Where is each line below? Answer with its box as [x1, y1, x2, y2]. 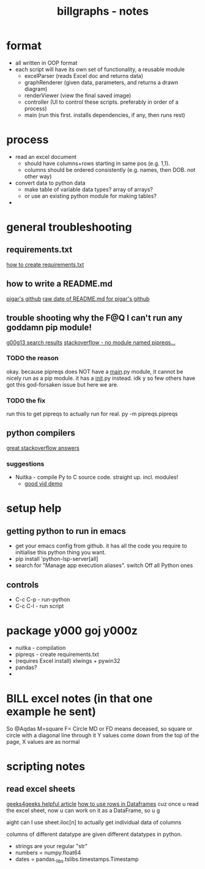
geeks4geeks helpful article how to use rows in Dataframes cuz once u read [6, 800, 199, 808]
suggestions [6, 459, 45, 468]
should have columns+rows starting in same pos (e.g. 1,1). [24, 160, 170, 167]
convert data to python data [15, 179, 86, 187]
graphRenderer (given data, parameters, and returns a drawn [24, 79, 179, 86]
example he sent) [6, 705, 97, 719]
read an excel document [15, 153, 76, 160]
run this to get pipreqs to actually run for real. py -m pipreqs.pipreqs [6, 410, 178, 418]
